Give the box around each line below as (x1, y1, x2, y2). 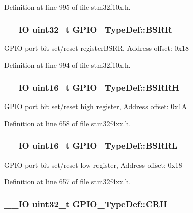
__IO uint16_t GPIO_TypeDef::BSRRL (4, 139, 178, 152)
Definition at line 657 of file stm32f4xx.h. (4, 176, 131, 187)
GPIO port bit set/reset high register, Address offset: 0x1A (4, 101, 187, 112)
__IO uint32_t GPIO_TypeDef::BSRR (4, 23, 172, 35)
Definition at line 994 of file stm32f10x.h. (4, 60, 131, 70)
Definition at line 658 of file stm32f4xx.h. (4, 118, 131, 128)
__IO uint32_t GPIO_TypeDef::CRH (4, 197, 167, 210)
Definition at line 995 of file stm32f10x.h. (4, 2, 131, 12)
